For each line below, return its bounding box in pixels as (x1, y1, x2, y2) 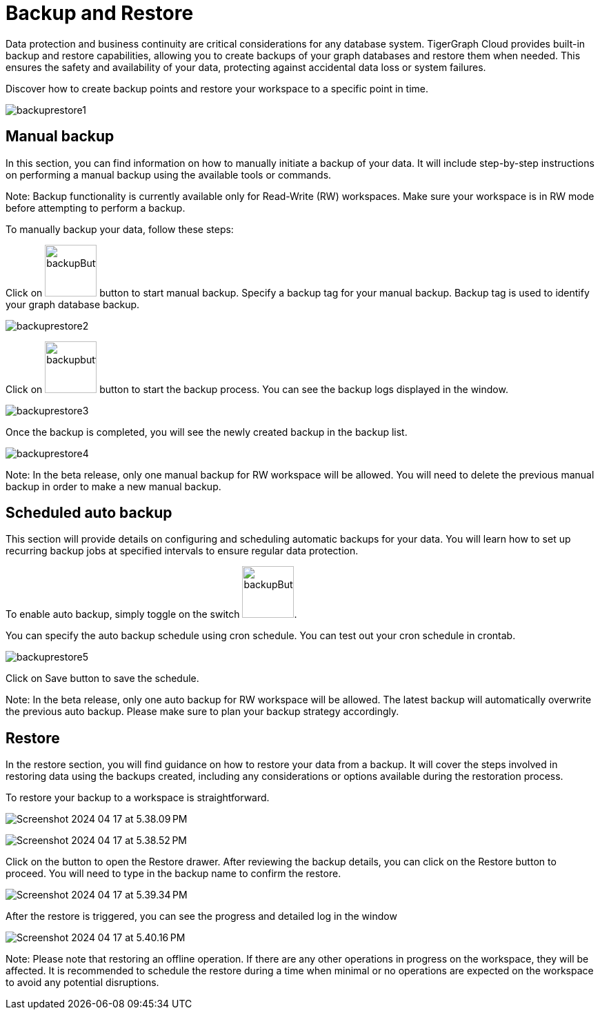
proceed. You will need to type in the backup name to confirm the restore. (6, 867, 341, 880)
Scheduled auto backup (6, 504, 172, 522)
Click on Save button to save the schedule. (6, 672, 199, 685)
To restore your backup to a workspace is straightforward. (6, 792, 270, 804)
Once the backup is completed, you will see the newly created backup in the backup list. (6, 425, 408, 438)
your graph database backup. (6, 298, 140, 310)
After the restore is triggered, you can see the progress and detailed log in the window (6, 910, 397, 923)
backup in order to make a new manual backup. (6, 480, 221, 492)
